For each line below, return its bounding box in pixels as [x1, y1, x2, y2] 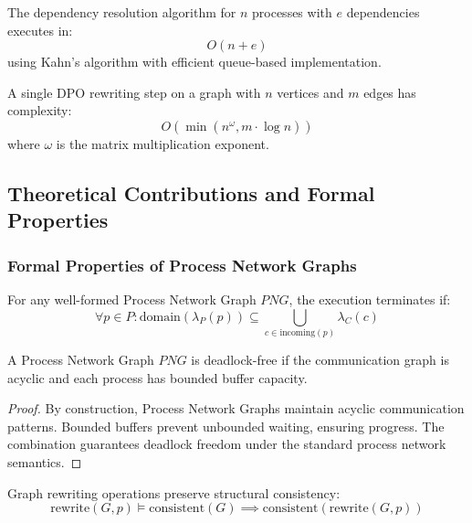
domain [139, 310, 181, 324]
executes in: [7, 20, 73, 39]
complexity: [7, 101, 72, 120]
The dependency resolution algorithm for [7, 3, 236, 21]
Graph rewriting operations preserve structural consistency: [7, 483, 341, 502]
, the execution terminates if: [288, 289, 451, 308]
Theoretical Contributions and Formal [7, 178, 375, 207]
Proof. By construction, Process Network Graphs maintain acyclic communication [7, 399, 465, 418]
